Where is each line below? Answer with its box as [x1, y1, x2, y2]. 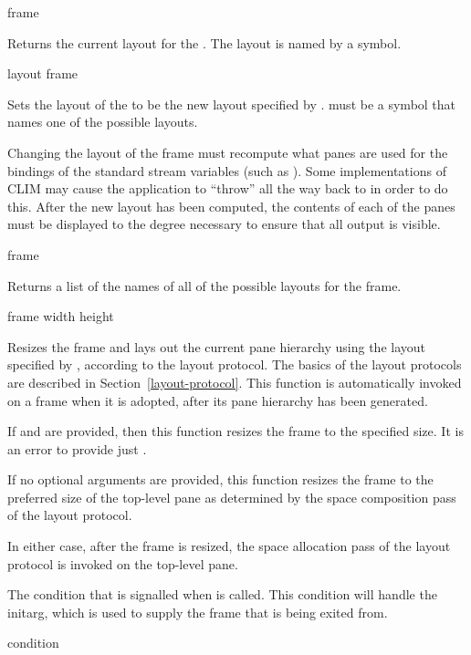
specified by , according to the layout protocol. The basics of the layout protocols [7, 355, 462, 374]
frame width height [7, 307, 114, 326]
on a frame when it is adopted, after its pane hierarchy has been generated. [7, 390, 428, 410]
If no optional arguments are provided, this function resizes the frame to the [7, 470, 434, 489]
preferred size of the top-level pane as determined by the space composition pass [7, 487, 456, 506]
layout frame [7, 64, 78, 83]
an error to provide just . [7, 439, 147, 458]
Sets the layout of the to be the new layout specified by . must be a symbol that [7, 94, 456, 113]
